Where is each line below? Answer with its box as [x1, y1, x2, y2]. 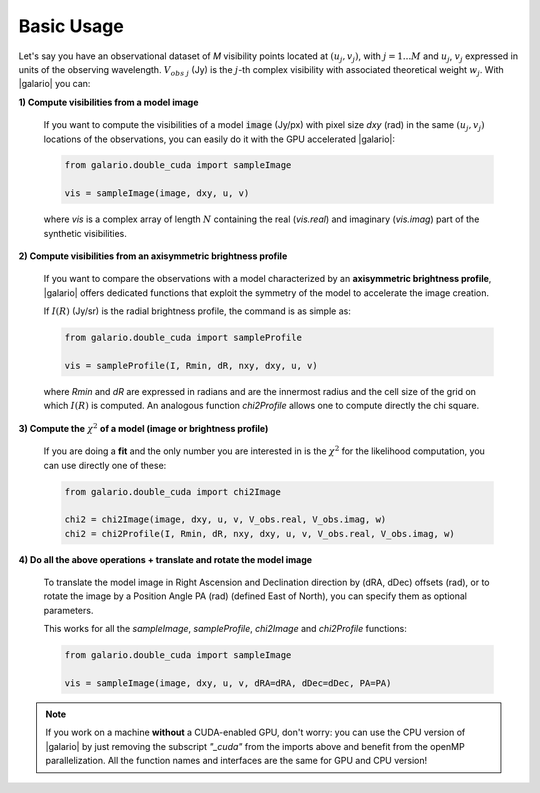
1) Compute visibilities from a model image [18, 96, 199, 108]
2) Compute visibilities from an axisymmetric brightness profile [18, 250, 288, 262]
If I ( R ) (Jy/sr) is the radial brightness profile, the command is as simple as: [43, 305, 352, 317]
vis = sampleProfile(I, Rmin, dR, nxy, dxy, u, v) [64, 360, 319, 371]
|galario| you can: [18, 78, 91, 90]
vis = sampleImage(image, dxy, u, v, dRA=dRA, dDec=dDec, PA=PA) [64, 677, 392, 689]
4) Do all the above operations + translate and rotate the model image [18, 553, 313, 565]
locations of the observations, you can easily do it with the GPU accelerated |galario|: [43, 133, 395, 145]
